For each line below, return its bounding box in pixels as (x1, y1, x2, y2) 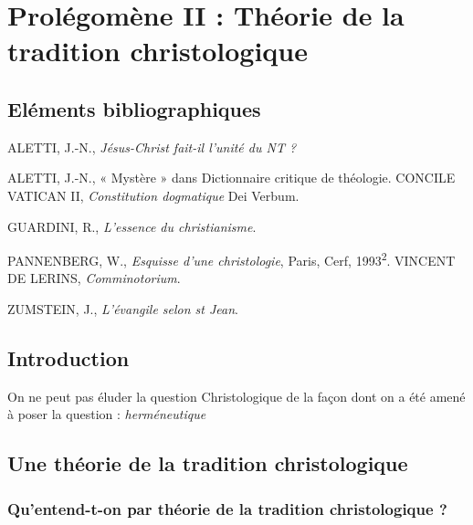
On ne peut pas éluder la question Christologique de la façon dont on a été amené (7, 386, 466, 405)
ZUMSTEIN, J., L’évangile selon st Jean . (7, 299, 239, 318)
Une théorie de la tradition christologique (7, 449, 408, 478)
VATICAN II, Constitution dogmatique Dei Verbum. (7, 185, 300, 205)
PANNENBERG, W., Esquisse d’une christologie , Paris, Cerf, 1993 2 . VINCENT (7, 248, 456, 269)
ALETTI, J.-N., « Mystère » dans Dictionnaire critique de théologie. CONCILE (7, 168, 456, 187)
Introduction (7, 343, 130, 372)
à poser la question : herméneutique (7, 404, 206, 424)
